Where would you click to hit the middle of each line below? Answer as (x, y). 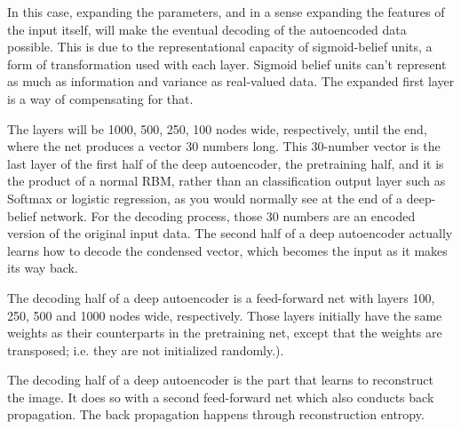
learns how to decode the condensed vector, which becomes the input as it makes (227, 250)
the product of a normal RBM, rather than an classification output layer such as (227, 181)
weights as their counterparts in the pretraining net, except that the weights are (225, 333)
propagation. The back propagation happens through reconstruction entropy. (216, 414)
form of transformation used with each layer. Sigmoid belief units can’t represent (227, 64)
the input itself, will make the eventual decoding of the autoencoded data (207, 29)
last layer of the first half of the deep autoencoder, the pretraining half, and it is (226, 163)
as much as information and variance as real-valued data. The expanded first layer (231, 81)
